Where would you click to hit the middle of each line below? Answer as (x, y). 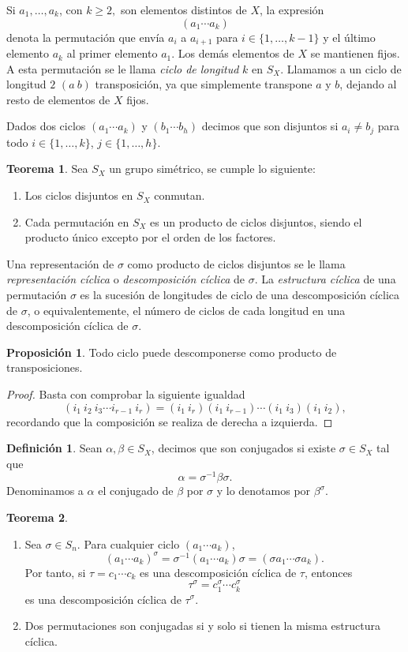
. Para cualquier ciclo (128, 543)
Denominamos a (45, 491)
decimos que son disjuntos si (270, 126)
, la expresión (292, 9)
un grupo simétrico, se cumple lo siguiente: (212, 169)
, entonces (328, 572)
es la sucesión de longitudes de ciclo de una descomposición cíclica (240, 295)
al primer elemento (112, 53)
